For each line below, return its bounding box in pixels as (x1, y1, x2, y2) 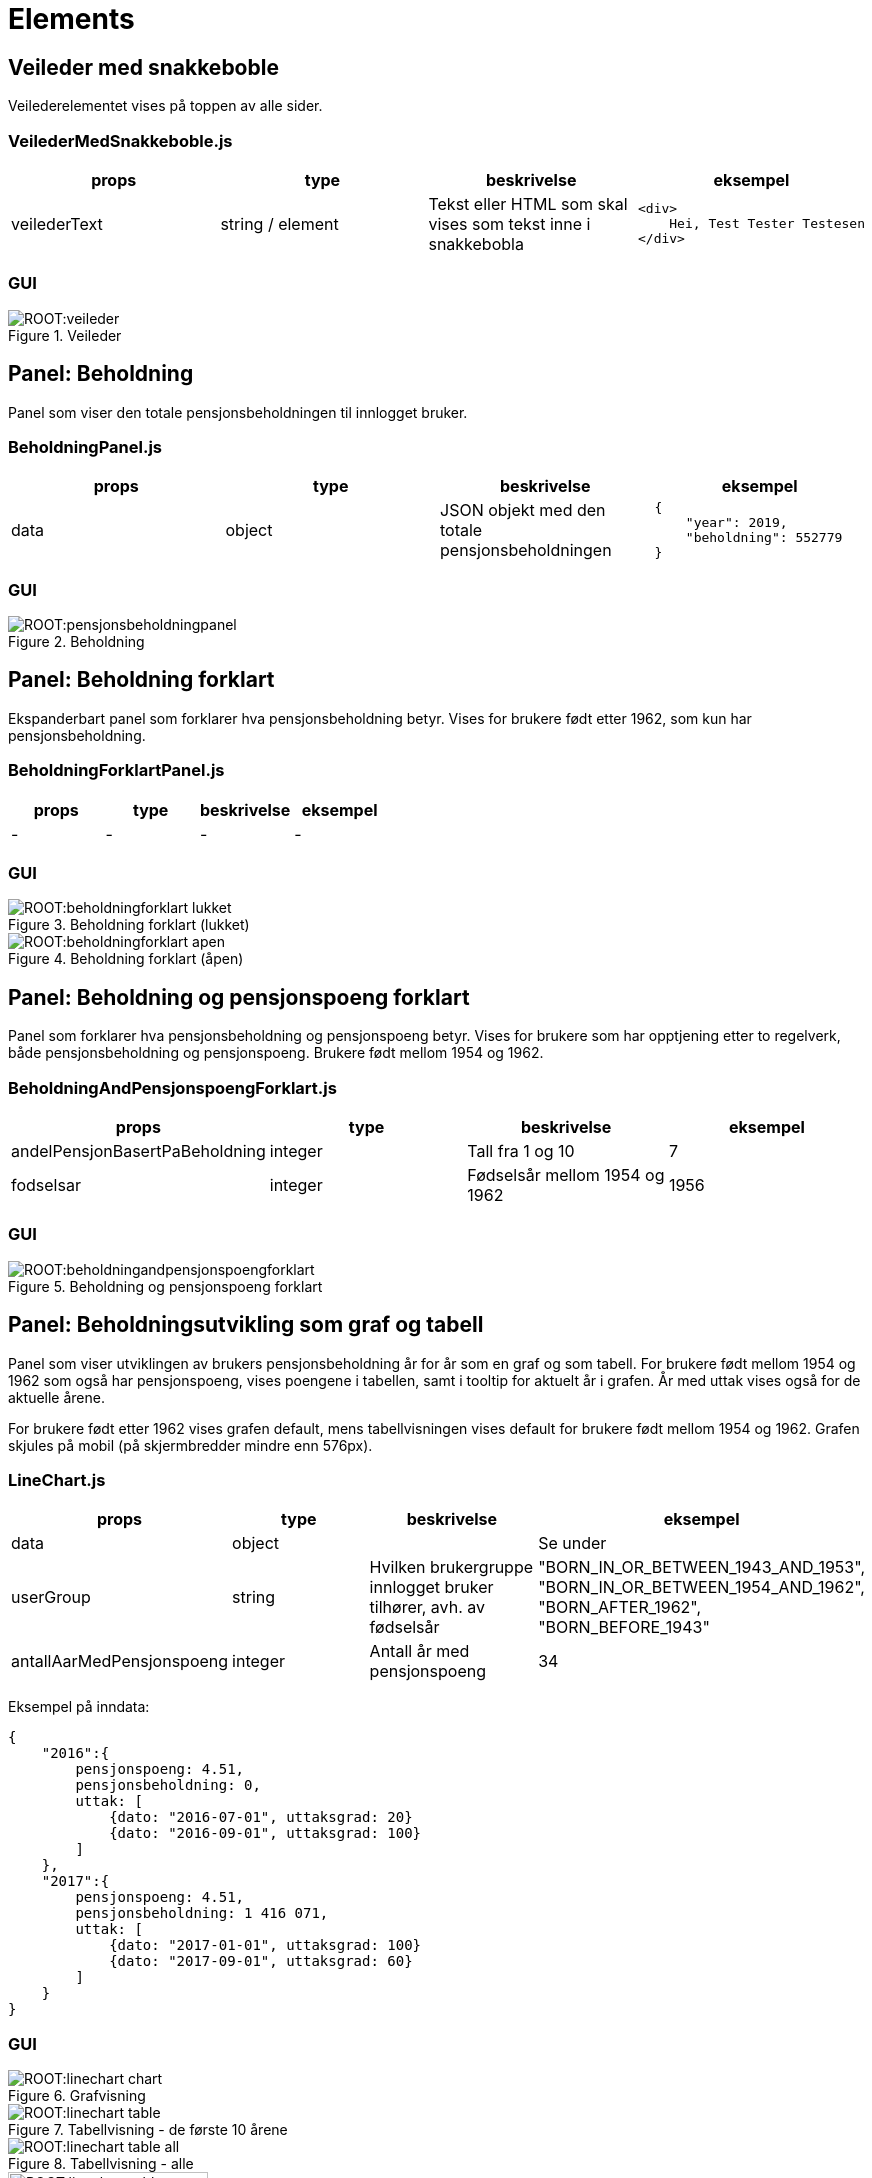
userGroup (11, 1587, 91, 1608)
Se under (538, 1533, 607, 1554)
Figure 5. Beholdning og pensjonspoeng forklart (8, 1277, 323, 1295)
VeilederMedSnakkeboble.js (8, 130, 233, 151)
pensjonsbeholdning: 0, (75, 1777, 261, 1794)
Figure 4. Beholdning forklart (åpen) (8, 950, 244, 968)
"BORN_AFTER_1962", (538, 1597, 702, 1618)
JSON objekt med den (440, 500, 606, 521)
